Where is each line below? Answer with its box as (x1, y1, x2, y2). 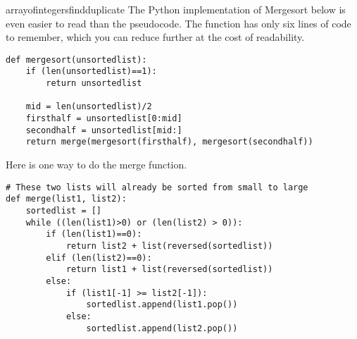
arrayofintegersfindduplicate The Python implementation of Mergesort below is (6, 2, 346, 16)
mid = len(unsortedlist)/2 (25, 101, 152, 112)
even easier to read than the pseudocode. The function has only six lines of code (6, 16, 351, 30)
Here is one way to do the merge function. (6, 157, 187, 172)
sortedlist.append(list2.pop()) (86, 323, 238, 333)
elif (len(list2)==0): (46, 252, 152, 263)
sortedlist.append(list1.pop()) (86, 300, 238, 310)
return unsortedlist (46, 78, 142, 89)
